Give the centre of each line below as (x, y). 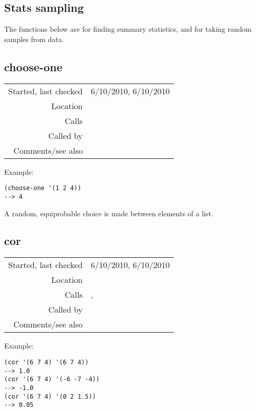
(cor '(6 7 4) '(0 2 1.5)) (50, 396)
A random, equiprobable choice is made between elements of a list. (109, 213)
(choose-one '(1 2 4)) (43, 188)
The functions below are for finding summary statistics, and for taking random (128, 29)
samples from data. (34, 39)
